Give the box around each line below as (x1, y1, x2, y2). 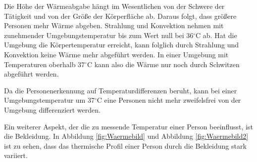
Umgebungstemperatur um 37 (4, 95, 95, 105)
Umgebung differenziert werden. (4, 104, 101, 115)
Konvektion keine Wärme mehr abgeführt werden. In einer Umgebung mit (4, 49, 229, 59)
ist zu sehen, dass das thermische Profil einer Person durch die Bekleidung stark (4, 140, 247, 151)
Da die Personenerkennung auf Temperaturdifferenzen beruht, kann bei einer (4, 85, 237, 95)
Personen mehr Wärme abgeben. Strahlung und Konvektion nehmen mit (4, 20, 224, 31)
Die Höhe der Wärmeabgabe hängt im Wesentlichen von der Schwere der (4, 1, 225, 11)
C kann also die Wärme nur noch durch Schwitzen (87, 59, 240, 69)
